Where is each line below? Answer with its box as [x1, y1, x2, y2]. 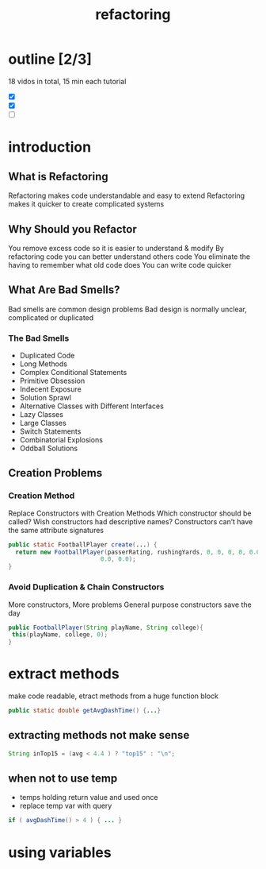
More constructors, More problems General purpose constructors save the [8, 600, 252, 609]
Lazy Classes [19, 410, 63, 419]
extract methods [8, 665, 120, 683]
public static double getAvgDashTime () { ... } [8, 707, 161, 715]
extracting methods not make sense [8, 728, 190, 742]
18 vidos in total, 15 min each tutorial [8, 76, 127, 86]
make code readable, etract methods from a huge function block [8, 691, 219, 701]
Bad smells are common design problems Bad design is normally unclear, [8, 304, 248, 314]
